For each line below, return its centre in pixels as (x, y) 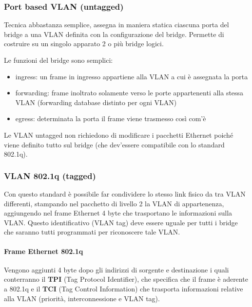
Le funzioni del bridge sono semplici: (58, 60)
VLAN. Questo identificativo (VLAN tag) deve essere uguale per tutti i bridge (121, 222)
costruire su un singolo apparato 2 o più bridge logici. (84, 44)
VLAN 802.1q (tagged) (50, 175)
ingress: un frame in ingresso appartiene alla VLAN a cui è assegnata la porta (132, 76)
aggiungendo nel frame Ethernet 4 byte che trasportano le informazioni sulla (118, 213)
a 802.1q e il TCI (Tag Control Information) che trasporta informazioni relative (124, 288)
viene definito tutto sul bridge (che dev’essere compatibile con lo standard (114, 144)
